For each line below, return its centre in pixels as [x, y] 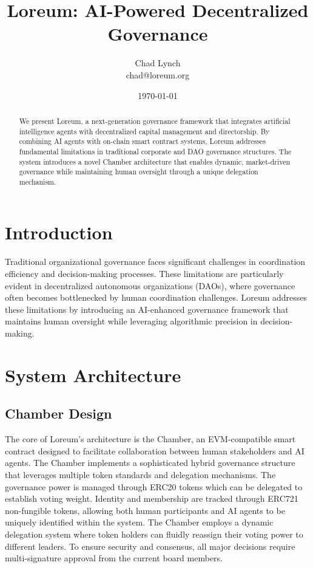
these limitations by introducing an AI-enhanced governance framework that [147, 309]
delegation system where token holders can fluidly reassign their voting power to [154, 534]
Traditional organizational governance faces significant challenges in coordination [155, 262]
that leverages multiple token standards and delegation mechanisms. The [140, 474]
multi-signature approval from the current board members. [114, 558]
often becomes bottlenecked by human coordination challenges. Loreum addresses [156, 297]
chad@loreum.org [158, 74]
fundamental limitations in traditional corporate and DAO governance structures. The [155, 151]
